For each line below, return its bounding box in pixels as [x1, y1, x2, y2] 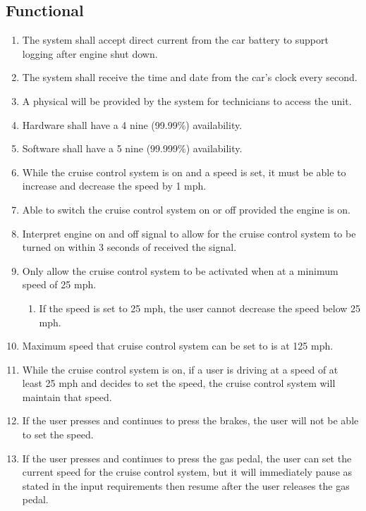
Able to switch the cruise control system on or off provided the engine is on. [22, 202, 351, 216]
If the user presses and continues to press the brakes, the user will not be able [22, 413, 359, 428]
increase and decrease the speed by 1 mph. [22, 178, 207, 193]
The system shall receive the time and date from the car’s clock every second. [22, 70, 358, 85]
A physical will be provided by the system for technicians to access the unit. [22, 93, 352, 108]
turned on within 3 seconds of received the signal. [22, 240, 237, 254]
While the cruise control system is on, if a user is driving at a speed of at [22, 362, 338, 376]
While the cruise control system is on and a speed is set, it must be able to [22, 164, 346, 179]
